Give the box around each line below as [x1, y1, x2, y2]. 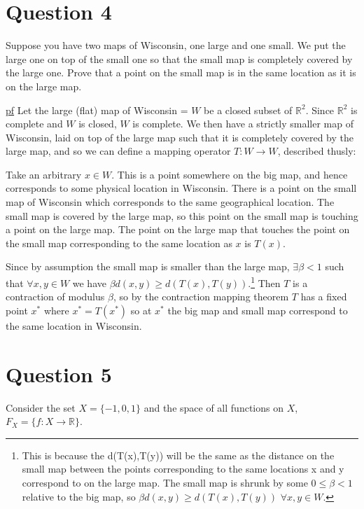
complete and [6, 116, 63, 131]
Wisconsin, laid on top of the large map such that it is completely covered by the [6, 130, 353, 144]
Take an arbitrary [6, 167, 82, 181]
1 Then [251, 274, 281, 290]
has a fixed [300, 289, 347, 304]
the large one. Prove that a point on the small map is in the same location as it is [6, 65, 356, 80]
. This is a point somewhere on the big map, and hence [111, 167, 348, 181]
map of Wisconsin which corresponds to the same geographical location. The [6, 195, 335, 209]
